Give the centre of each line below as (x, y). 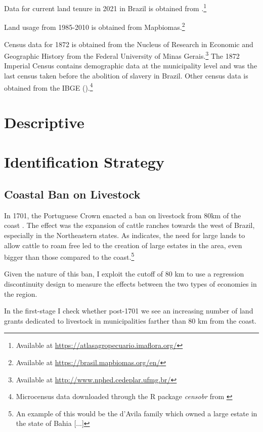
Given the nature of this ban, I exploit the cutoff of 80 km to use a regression (124, 274)
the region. (21, 293)
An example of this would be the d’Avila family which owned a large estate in (137, 413)
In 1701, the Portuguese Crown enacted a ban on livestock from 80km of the (123, 215)
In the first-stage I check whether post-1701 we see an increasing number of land (129, 311)
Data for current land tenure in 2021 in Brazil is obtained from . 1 (105, 7)
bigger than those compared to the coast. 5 (69, 256)
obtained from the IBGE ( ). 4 (49, 87)
